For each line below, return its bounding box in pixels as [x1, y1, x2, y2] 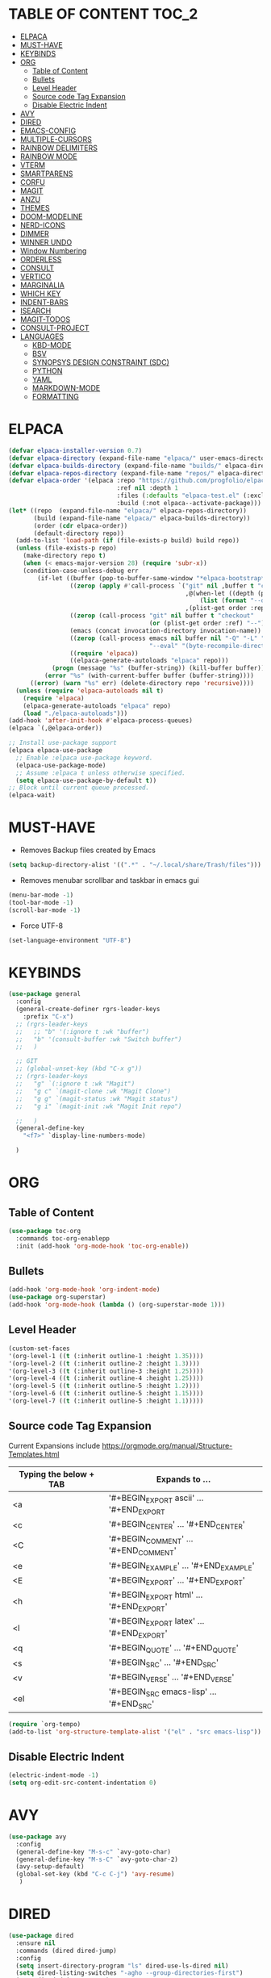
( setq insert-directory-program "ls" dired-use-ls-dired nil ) [15, 1962, 229, 1970]
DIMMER [19, 228, 50, 238]
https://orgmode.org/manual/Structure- [102, 1441, 233, 1450]
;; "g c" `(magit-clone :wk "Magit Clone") [15, 1087, 172, 1095]
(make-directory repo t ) [23, 552, 106, 560]
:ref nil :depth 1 [116, 484, 179, 492]
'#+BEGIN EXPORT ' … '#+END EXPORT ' [108, 1574, 246, 1587]
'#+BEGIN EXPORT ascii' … [108, 1492, 204, 1505]
